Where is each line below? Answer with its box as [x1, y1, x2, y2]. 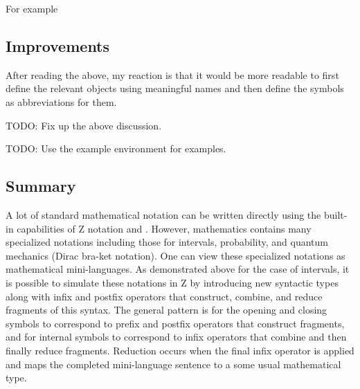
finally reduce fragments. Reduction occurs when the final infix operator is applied [6, 343, 354, 357]
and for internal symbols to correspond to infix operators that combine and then [6, 329, 347, 344]
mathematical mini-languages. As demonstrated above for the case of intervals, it [6, 262, 350, 276]
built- [323, 207, 348, 221]
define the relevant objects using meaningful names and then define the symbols [6, 81, 344, 96]
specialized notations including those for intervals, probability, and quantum [6, 235, 329, 249]
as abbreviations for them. [6, 94, 117, 109]
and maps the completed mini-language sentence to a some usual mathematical [6, 356, 341, 371]
